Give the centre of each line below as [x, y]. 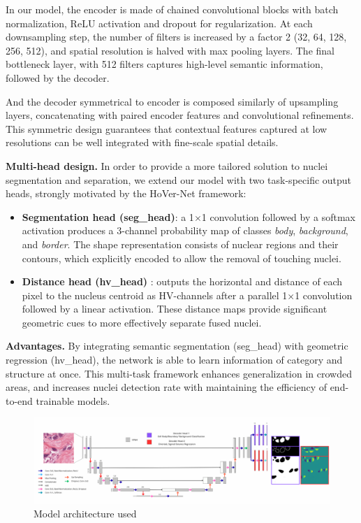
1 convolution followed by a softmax [278, 216]
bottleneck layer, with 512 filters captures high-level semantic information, [164, 64]
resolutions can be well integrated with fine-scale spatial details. [142, 142]
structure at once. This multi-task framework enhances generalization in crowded [179, 373]
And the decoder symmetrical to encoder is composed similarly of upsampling [172, 101]
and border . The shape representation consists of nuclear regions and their [180, 244]
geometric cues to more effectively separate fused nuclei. [142, 322]
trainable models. [73, 400]
